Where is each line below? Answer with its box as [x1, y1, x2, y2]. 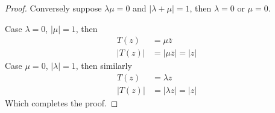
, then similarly [75, 59, 132, 72]
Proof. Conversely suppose [5, 2, 102, 14]
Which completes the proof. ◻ [5, 96, 118, 109]
